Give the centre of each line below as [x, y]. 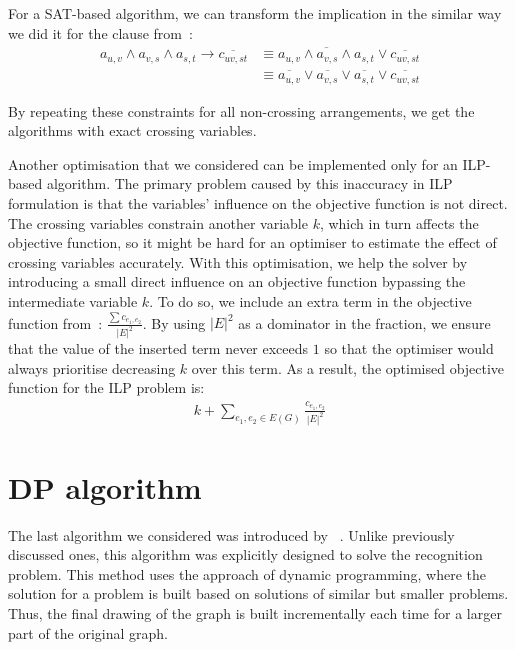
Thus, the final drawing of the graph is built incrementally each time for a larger [255, 613]
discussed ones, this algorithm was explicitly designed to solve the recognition [245, 554]
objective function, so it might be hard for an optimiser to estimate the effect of [252, 242]
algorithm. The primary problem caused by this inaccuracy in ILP [249, 183]
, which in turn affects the [399, 222]
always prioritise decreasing [92, 367]
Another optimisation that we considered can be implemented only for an [233, 163]
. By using [174, 322]
